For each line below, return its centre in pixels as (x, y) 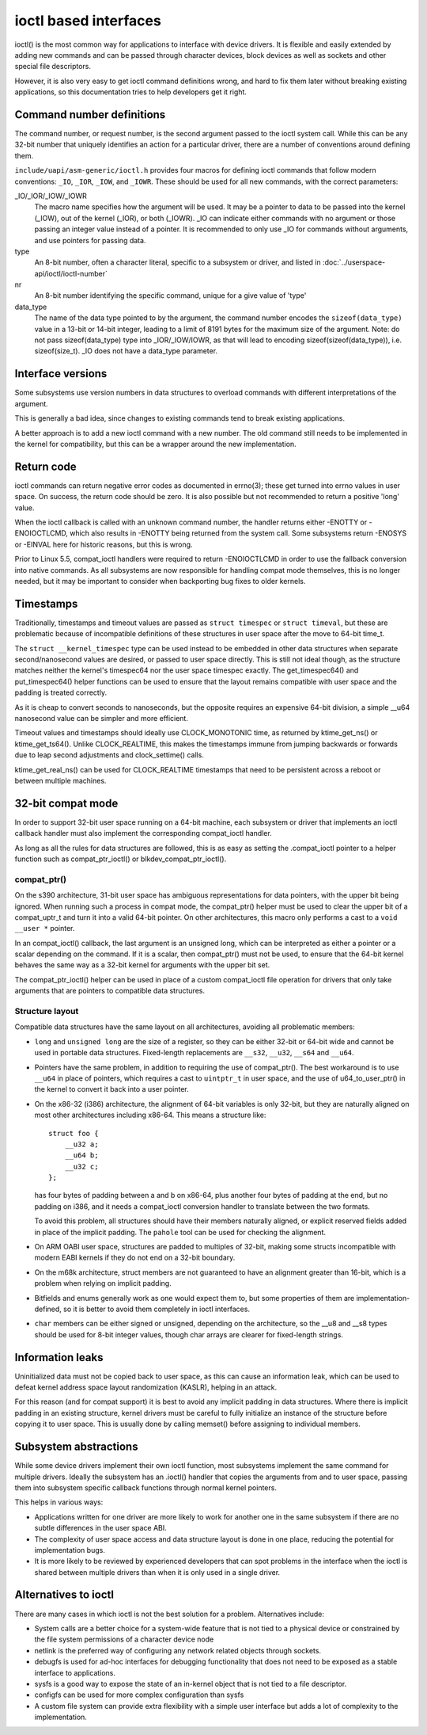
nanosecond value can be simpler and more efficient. (102, 718)
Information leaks (59, 1357)
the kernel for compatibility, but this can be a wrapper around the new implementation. (155, 444)
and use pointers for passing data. (90, 240)
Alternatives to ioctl (64, 1595)
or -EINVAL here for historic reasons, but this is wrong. (104, 544)
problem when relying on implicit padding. (103, 1283)
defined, (48, 1309)
